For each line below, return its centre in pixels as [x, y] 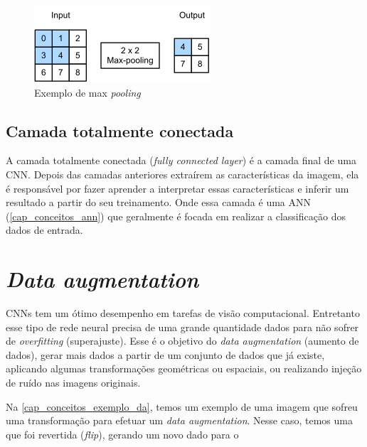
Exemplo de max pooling [87, 92]
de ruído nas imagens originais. [73, 383]
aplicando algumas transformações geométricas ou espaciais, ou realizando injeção [184, 368]
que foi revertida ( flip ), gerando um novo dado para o [122, 434]
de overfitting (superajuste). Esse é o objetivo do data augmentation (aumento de [182, 341]
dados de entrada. [44, 230]
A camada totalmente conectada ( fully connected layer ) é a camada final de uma [181, 160]
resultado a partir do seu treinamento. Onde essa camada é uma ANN [158, 202]
